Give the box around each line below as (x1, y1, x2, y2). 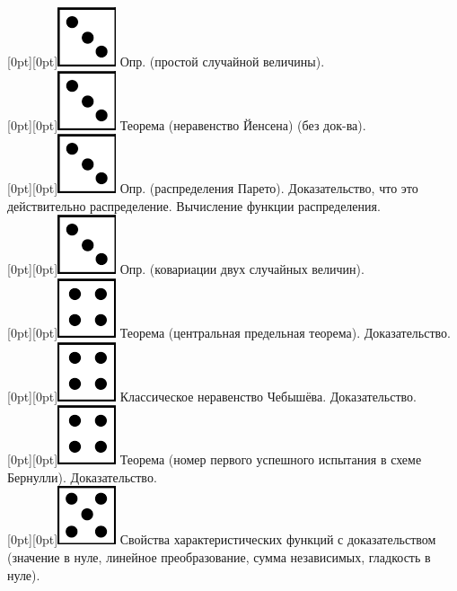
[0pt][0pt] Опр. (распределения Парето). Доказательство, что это (7, 179, 418, 198)
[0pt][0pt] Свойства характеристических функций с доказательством (7, 530, 436, 549)
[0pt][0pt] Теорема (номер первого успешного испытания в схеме (7, 450, 422, 469)
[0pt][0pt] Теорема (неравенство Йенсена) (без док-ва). (7, 115, 366, 134)
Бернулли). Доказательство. (7, 467, 157, 486)
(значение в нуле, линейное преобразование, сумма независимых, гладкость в (7, 547, 431, 566)
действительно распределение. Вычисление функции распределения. (7, 196, 381, 215)
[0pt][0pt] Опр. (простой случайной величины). (7, 52, 325, 70)
